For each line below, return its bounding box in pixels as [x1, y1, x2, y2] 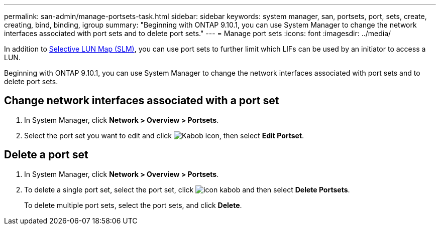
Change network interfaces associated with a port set [4, 94, 279, 107]
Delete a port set [4, 148, 88, 161]
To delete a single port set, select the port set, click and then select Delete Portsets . [24, 185, 350, 194]
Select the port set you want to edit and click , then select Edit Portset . [24, 131, 304, 140]
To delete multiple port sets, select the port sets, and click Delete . [24, 200, 242, 209]
